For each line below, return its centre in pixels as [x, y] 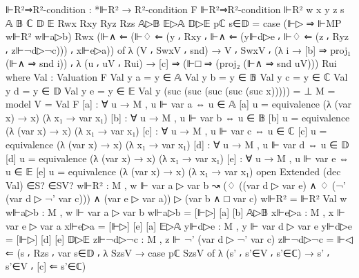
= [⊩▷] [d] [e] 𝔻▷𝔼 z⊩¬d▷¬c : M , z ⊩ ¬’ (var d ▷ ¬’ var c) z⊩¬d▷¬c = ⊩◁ [179, 239]
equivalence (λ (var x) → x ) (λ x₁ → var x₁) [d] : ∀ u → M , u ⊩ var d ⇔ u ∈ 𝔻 [177, 144]
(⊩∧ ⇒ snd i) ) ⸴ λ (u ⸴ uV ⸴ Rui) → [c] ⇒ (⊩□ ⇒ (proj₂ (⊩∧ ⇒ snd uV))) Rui [171, 63]
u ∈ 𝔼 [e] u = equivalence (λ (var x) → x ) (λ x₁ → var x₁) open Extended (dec [173, 171]
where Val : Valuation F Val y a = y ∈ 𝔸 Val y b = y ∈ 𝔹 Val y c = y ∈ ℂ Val [177, 76]
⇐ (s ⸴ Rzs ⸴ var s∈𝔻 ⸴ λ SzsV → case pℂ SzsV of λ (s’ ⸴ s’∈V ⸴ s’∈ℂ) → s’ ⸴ [168, 252]
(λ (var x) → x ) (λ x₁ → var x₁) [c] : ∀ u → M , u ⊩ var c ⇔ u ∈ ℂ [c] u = [166, 131]
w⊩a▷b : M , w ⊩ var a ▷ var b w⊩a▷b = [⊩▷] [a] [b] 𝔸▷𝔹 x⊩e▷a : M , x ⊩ [176, 211]
